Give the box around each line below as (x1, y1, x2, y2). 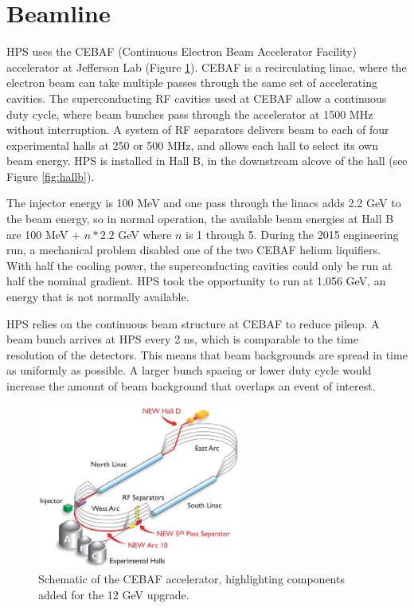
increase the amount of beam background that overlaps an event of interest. (6, 378, 376, 394)
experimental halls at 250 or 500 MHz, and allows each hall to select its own (6, 136, 378, 153)
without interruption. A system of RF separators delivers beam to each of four (6, 121, 389, 138)
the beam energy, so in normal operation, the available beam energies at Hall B (6, 210, 394, 227)
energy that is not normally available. (6, 288, 189, 305)
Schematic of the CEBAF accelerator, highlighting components (38, 570, 345, 586)
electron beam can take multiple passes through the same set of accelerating (6, 74, 377, 91)
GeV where (118, 226, 172, 242)
